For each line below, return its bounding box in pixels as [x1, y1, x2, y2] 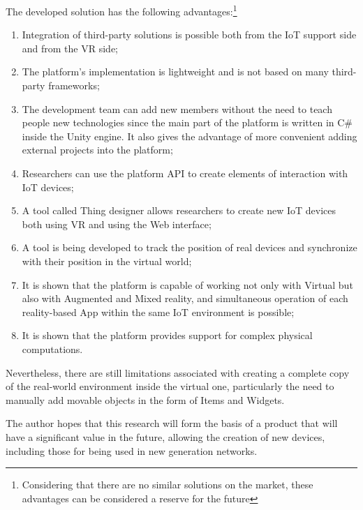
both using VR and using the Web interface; [22, 216, 212, 231]
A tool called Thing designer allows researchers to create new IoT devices [22, 203, 336, 218]
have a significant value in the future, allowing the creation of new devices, [6, 429, 325, 444]
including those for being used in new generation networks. [6, 443, 258, 458]
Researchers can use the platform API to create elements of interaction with [22, 166, 348, 180]
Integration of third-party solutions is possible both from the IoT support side [22, 27, 357, 42]
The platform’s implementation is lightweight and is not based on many [22, 64, 329, 79]
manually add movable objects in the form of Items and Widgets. [6, 392, 285, 407]
